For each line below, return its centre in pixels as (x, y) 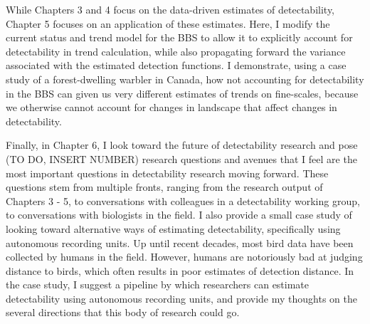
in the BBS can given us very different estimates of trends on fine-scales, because (182, 93)
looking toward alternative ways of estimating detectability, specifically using (173, 228)
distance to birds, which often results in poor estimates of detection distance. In (180, 270)
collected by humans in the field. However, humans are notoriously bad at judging (184, 257)
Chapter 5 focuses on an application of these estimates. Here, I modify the (168, 23)
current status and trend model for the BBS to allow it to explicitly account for (179, 37)
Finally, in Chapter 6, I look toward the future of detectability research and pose (182, 145)
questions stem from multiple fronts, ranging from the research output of (164, 187)
